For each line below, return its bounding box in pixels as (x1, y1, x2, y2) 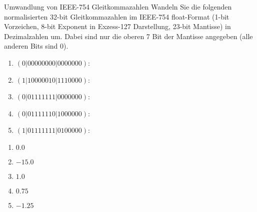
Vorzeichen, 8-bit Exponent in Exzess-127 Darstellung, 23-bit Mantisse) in (4, 21, 231, 32)
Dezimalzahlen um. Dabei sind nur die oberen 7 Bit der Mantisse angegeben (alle (4, 31, 253, 41)
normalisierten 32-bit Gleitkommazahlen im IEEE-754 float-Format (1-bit (4, 11, 229, 22)
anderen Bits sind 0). (4, 41, 68, 51)
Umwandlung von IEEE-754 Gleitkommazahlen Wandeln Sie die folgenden (4, 2, 232, 12)
